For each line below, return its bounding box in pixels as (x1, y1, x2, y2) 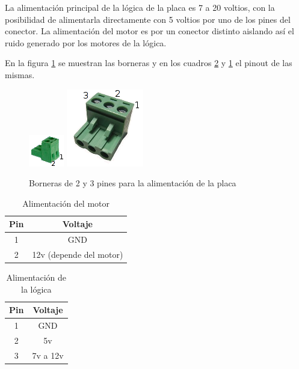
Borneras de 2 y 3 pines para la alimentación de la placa (29, 177, 236, 189)
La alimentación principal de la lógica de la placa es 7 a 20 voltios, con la (5, 1, 275, 13)
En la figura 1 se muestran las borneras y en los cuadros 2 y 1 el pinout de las (5, 56, 292, 69)
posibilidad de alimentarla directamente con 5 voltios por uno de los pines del (5, 13, 291, 25)
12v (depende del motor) (32, 248, 123, 261)
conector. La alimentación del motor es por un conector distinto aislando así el (5, 25, 294, 37)
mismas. (5, 68, 35, 81)
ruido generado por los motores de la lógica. (5, 36, 167, 49)
